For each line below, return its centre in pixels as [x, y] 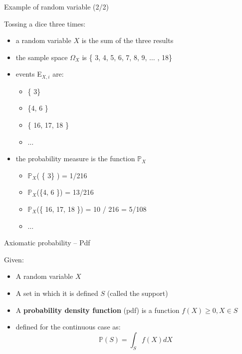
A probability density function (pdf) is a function [98, 310]
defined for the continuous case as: [68, 327]
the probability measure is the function [75, 158]
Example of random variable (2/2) [56, 7]
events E [29, 74]
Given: [14, 259]
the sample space [42, 57]
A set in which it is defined [57, 293]
